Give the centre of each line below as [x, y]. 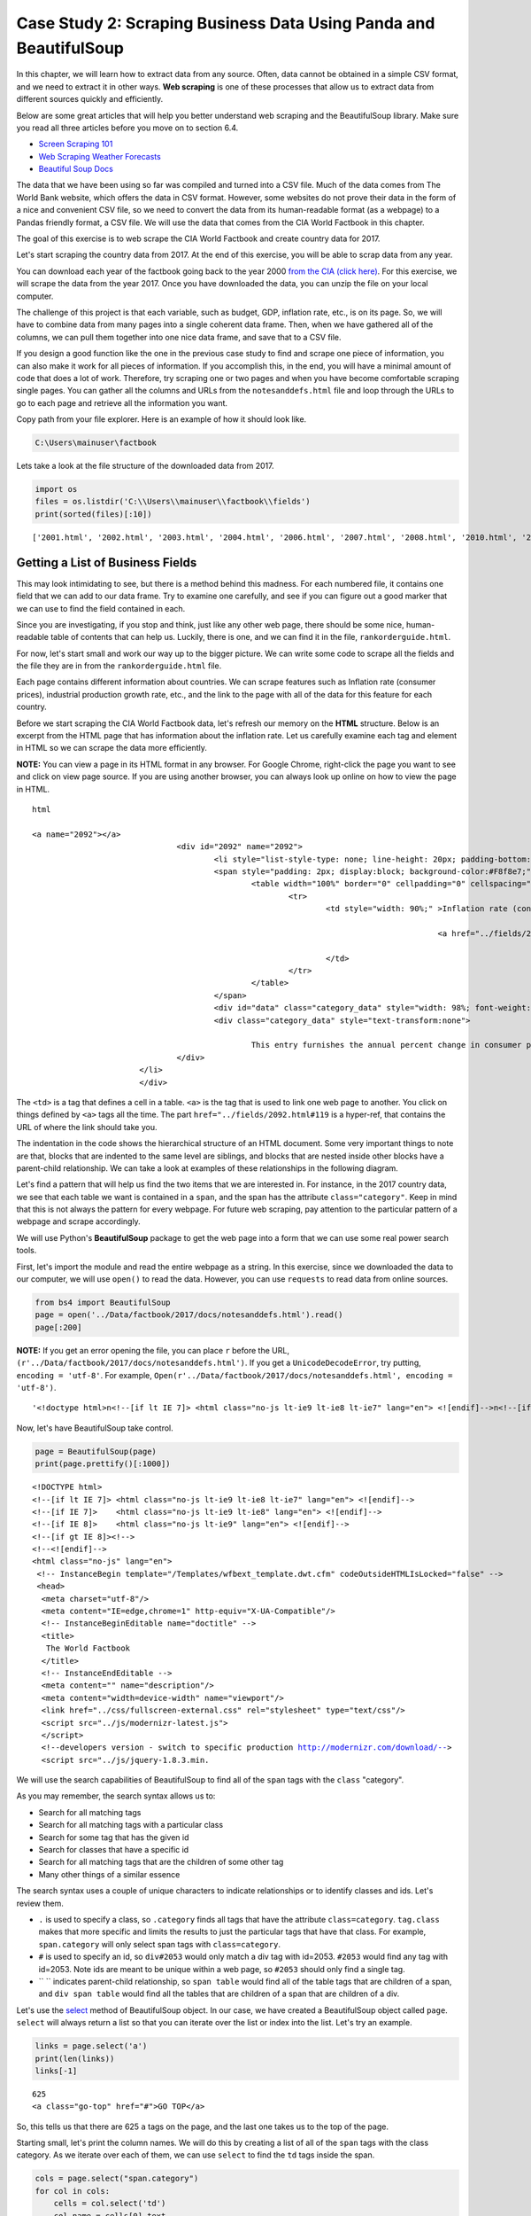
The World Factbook [88, 1648]
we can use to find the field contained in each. [101, 608]
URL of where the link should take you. [87, 1127]
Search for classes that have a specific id [114, 1850]
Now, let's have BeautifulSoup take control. [95, 1428]
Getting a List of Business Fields [107, 562]
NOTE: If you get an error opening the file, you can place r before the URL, [153, 1350]
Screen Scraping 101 [76, 144]
